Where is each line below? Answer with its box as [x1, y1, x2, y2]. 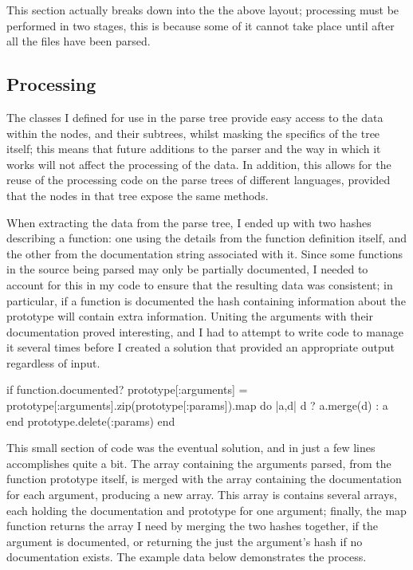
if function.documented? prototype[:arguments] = [6, 381, 248, 398]
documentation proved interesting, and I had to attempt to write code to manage [6, 323, 403, 340]
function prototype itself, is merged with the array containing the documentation [6, 470, 402, 487]
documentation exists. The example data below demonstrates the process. [6, 548, 367, 565]
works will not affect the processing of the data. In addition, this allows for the [6, 155, 391, 172]
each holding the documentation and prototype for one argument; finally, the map [6, 501, 407, 518]
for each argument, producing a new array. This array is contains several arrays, [6, 486, 397, 503]
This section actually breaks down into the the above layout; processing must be [6, 2, 399, 18]
